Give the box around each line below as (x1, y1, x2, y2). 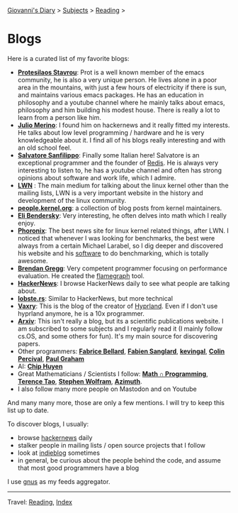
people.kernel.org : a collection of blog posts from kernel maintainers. (17, 204, 222, 212)
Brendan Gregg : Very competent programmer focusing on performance (17, 264, 228, 272)
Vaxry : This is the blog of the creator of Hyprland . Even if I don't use (17, 302, 218, 310)
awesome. (17, 256, 48, 265)
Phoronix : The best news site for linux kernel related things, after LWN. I (17, 226, 229, 235)
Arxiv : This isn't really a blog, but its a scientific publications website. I (17, 316, 225, 325)
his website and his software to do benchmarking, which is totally (17, 248, 209, 258)
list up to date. (7, 406, 50, 414)
